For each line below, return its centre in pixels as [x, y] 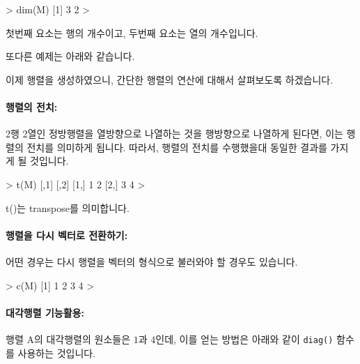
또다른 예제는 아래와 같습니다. [70, 56]
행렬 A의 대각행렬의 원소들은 [68, 339]
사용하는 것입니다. [57, 352]
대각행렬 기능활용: [45, 312]
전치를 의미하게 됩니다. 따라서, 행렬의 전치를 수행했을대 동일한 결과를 [177, 147]
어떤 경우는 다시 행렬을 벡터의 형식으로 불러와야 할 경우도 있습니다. [152, 261]
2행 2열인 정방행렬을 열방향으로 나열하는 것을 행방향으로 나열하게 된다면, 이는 [174, 134]
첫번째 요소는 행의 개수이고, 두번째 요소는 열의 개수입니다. [132, 32]
